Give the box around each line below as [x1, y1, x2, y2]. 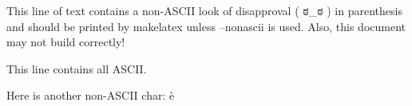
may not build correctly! [6, 33, 125, 50]
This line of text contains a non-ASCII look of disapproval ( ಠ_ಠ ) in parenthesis [6, 2, 402, 18]
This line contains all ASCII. [6, 60, 147, 77]
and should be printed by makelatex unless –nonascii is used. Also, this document [6, 18, 406, 34]
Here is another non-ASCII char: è [6, 87, 175, 104]
